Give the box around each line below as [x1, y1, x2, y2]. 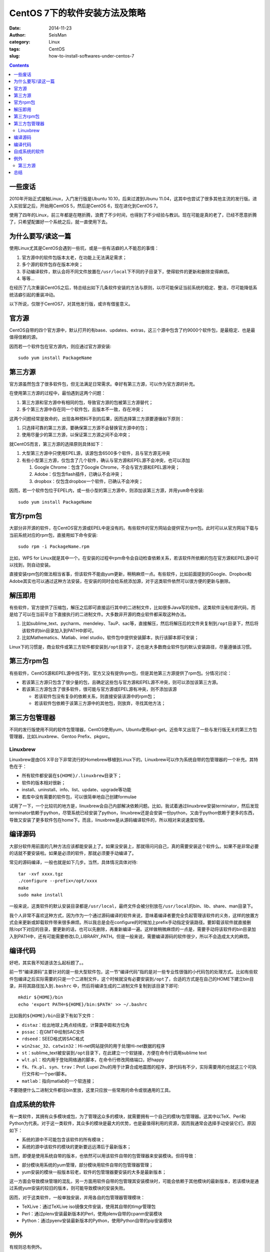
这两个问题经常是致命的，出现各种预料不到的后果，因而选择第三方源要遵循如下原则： [9, 416, 184, 422]
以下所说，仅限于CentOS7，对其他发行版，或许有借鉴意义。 [9, 301, 133, 307]
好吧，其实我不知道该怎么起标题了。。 [9, 960, 86, 966]
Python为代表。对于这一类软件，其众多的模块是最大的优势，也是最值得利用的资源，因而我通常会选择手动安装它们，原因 [9, 1120, 256, 1126]
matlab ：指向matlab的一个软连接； [21, 1078, 96, 1084]
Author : [9, 32, 26, 38]
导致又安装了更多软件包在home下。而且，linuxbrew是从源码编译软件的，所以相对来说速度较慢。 [9, 817, 207, 823]
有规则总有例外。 [9, 1243, 44, 1249]
